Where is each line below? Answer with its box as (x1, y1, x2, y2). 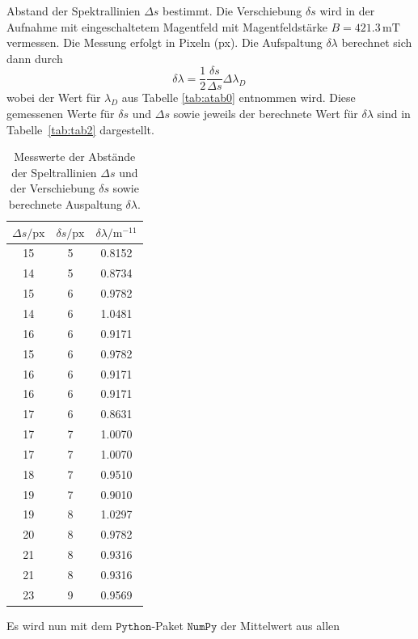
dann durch (6, 49, 63, 66)
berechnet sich (341, 34, 412, 51)
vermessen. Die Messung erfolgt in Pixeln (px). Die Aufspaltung (6, 34, 323, 51)
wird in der (319, 2, 375, 19)
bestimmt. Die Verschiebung (163, 2, 302, 19)
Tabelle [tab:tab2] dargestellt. (6, 121, 154, 138)
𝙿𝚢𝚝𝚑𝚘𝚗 (116, 620, 152, 633)
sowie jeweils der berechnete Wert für (173, 105, 358, 122)
